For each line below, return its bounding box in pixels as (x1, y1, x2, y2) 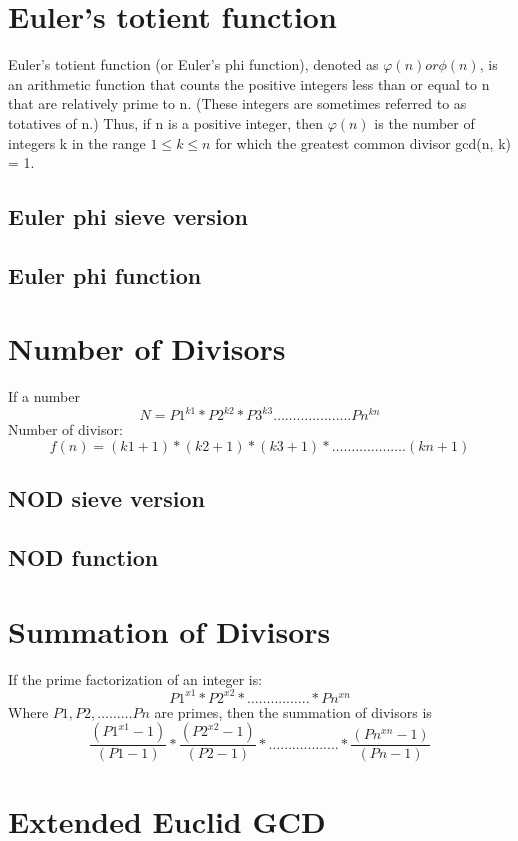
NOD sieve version (8, 483, 205, 514)
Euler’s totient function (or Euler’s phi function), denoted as (8, 54, 379, 75)
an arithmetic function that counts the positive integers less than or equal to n (8, 73, 490, 94)
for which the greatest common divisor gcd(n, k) (215, 132, 511, 153)
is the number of (374, 112, 475, 133)
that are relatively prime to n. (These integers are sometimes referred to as (8, 93, 467, 114)
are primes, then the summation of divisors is (154, 701, 432, 722)
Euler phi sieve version (8, 201, 248, 232)
